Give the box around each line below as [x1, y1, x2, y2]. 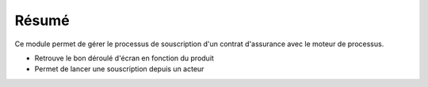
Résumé [14, 12, 71, 29]
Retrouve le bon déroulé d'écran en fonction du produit [34, 53, 214, 63]
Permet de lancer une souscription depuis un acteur [34, 64, 204, 74]
